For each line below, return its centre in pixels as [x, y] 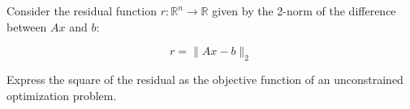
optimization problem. [62, 95]
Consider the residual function [82, 10]
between [27, 26]
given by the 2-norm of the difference [304, 10]
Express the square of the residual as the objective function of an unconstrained [205, 79]
